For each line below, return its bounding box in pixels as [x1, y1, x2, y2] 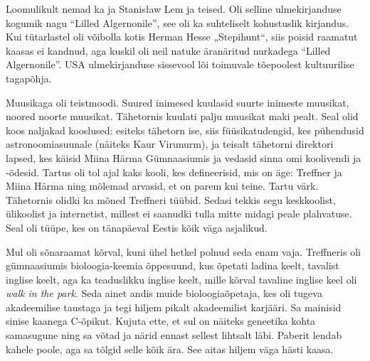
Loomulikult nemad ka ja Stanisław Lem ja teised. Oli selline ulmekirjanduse [6, 1, 342, 16]
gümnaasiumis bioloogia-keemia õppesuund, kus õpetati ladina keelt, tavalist [6, 258, 339, 273]
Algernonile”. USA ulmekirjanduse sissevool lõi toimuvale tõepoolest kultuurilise [6, 57, 354, 72]
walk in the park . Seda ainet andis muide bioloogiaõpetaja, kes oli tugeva [6, 286, 322, 301]
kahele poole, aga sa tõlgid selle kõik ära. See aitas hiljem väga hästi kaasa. [6, 341, 334, 356]
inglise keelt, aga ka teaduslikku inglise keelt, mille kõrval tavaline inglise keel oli [6, 271, 357, 286]
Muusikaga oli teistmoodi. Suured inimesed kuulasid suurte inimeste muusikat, [6, 95, 349, 109]
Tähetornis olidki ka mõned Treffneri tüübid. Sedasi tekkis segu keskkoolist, [6, 192, 336, 207]
